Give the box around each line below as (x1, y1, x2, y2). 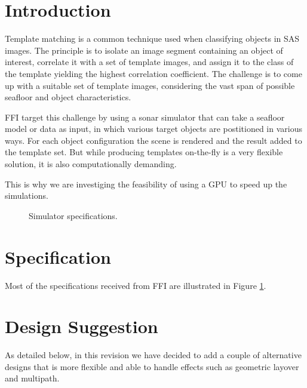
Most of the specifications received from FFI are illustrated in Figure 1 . (5, 279, 266, 291)
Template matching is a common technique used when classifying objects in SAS (5, 32, 300, 45)
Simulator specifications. (29, 209, 118, 221)
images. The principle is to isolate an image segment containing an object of (5, 44, 283, 56)
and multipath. (5, 372, 60, 384)
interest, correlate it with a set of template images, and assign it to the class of (5, 56, 294, 68)
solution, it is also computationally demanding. (5, 158, 177, 170)
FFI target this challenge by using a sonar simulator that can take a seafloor (5, 110, 285, 123)
